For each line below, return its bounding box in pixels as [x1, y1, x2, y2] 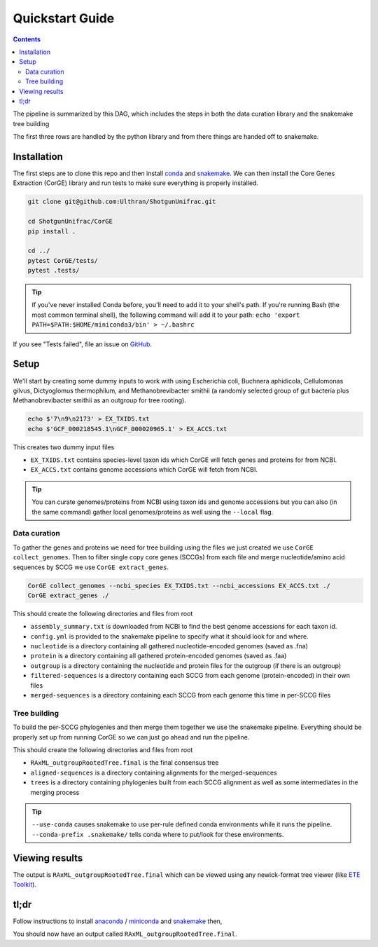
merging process [30, 788, 80, 796]
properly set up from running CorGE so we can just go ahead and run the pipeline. [13, 733, 250, 741]
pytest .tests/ [27, 266, 80, 275]
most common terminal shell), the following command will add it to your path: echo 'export [31, 311, 300, 319]
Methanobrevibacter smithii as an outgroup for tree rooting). [13, 396, 187, 404]
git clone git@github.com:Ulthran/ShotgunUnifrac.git [27, 198, 216, 206]
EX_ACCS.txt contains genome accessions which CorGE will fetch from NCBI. [30, 465, 258, 474]
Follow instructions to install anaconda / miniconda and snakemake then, [13, 917, 223, 925]
